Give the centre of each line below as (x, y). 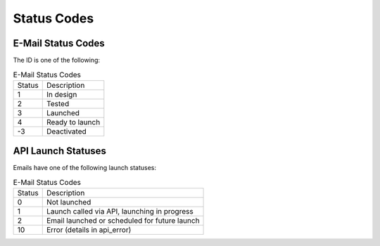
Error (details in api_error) (89, 230)
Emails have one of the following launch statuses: (84, 168)
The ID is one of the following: (56, 60)
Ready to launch (73, 122)
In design (62, 94)
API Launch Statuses (60, 151)
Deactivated (66, 131)
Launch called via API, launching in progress (120, 212)
